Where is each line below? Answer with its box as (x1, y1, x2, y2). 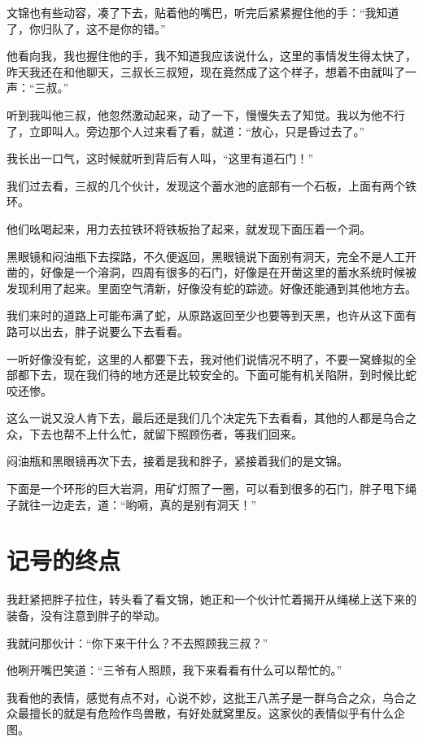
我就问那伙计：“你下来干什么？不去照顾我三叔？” (7, 634, 268, 651)
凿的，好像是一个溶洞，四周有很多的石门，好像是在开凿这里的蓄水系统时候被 (7, 264, 416, 281)
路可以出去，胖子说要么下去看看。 (7, 322, 189, 339)
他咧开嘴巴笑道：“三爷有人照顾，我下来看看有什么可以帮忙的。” (7, 661, 342, 679)
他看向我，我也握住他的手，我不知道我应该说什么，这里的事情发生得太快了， (7, 47, 416, 64)
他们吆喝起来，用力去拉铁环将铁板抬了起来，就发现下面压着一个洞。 (7, 220, 371, 237)
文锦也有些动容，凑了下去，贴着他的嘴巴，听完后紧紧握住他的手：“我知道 (7, 4, 399, 20)
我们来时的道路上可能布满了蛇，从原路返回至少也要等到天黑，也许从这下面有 (7, 307, 416, 324)
